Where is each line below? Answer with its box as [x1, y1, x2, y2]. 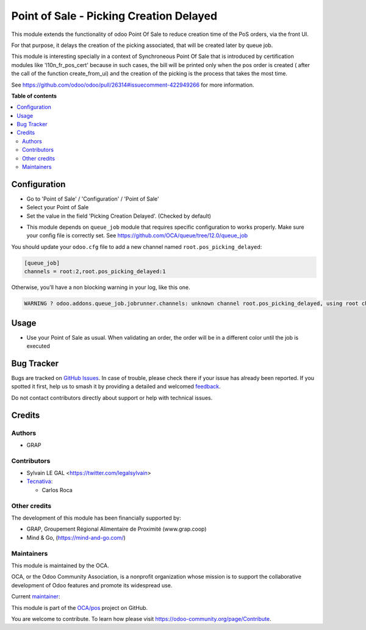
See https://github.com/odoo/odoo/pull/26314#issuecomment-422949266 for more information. [11, 81, 254, 88]
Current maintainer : [11, 593, 60, 600]
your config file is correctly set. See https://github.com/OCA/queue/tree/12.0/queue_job [26, 232, 248, 239]
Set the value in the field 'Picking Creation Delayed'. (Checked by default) [26, 212, 212, 220]
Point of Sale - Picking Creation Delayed [11, 9, 218, 23]
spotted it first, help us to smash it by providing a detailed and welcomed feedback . [11, 383, 221, 390]
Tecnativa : [26, 478, 53, 485]
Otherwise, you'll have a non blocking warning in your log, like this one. [11, 284, 190, 291]
